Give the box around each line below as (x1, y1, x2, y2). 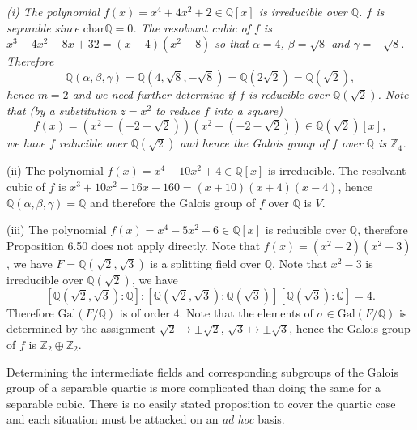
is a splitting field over (150, 254, 262, 271)
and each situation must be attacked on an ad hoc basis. (6, 411, 285, 428)
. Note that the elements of (179, 304, 313, 321)
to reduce (155, 101, 200, 118)
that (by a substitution (6, 101, 117, 118)
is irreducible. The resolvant (267, 162, 406, 179)
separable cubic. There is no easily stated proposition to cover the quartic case (6, 394, 396, 411)
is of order (119, 304, 170, 321)
